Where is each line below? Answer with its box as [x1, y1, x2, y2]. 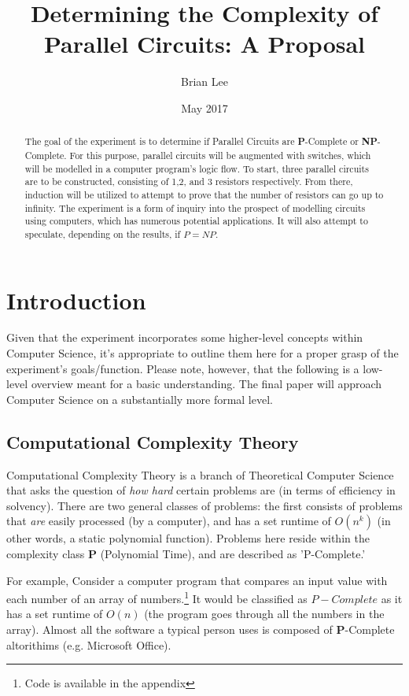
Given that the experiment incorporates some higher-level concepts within [6, 329, 363, 346]
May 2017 [181, 99, 228, 116]
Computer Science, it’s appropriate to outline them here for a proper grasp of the [6, 345, 399, 361]
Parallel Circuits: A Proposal [43, 28, 366, 60]
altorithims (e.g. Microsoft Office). [6, 636, 171, 653]
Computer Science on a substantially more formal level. [6, 391, 273, 407]
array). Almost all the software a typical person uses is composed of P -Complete [6, 621, 395, 638]
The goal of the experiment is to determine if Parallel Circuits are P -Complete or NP [24, 135, 378, 149]
